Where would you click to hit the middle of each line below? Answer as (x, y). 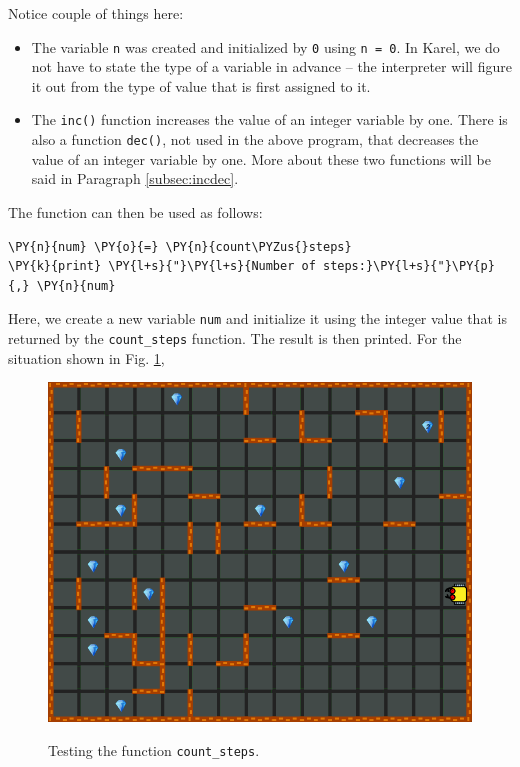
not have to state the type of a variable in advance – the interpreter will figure (271, 66)
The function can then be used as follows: (135, 211)
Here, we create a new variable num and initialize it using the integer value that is (257, 318)
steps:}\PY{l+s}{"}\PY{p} (408, 266)
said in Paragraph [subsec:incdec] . (135, 178)
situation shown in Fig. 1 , (86, 357)
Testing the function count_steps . (154, 749)
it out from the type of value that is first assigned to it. (201, 85)
